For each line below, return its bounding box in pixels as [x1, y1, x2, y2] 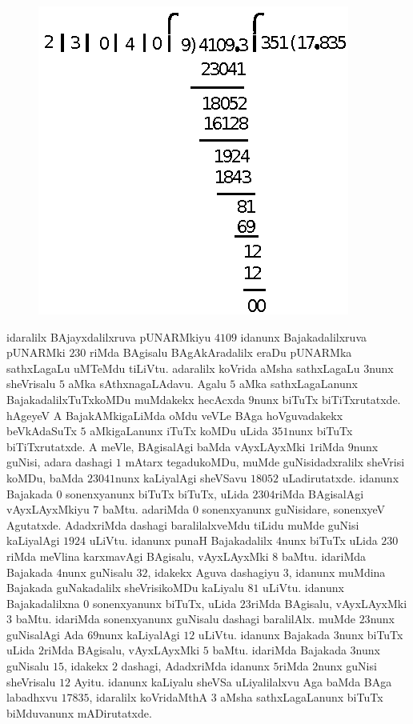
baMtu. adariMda [102, 501, 190, 518]
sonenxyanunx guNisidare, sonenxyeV [202, 501, 386, 518]
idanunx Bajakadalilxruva [240, 328, 367, 345]
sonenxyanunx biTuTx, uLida [92, 594, 237, 611]
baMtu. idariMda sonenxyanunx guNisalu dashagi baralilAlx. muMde [15, 610, 355, 627]
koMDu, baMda [6, 469, 84, 486]
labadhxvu [6, 689, 58, 706]
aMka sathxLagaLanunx [239, 375, 358, 392]
